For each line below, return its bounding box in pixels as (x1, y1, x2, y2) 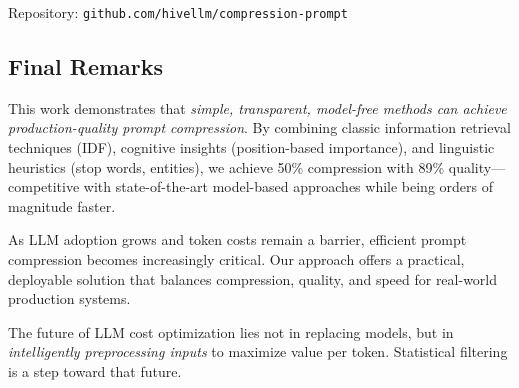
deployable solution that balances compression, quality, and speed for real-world (8, 268, 498, 289)
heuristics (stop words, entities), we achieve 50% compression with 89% (8, 156, 445, 177)
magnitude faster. (8, 195, 116, 216)
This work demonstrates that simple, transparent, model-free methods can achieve (8, 97, 507, 118)
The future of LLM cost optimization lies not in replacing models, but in (8, 321, 454, 342)
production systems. (8, 288, 131, 309)
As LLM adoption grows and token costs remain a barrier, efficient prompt (8, 229, 467, 250)
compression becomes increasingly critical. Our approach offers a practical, (8, 249, 465, 270)
